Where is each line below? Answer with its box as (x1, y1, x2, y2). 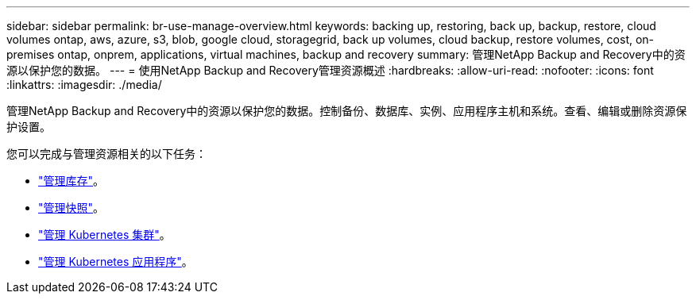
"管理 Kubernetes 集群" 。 (38, 228, 171, 241)
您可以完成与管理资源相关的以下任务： (6, 147, 207, 160)
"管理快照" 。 (38, 201, 105, 214)
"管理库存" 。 (38, 174, 105, 187)
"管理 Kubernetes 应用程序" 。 (38, 255, 193, 268)
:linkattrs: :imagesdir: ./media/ (6, 78, 162, 91)
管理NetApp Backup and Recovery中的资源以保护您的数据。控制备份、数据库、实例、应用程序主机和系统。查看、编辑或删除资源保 (6, 104, 687, 117)
